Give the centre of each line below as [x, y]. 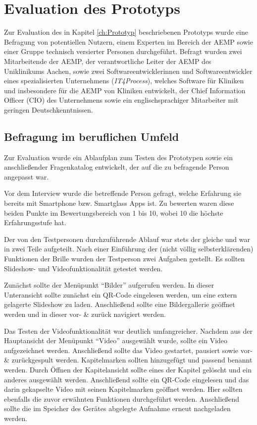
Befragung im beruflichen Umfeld [92, 136]
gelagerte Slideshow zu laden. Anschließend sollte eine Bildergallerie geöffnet [120, 304]
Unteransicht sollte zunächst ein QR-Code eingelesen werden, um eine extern [121, 294]
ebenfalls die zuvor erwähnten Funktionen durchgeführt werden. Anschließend [122, 398]
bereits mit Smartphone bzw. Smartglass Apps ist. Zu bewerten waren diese [119, 203]
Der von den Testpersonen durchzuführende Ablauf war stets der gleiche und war [127, 239]
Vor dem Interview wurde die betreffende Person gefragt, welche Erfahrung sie [123, 193]
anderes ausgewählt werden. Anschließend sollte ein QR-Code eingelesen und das [127, 379]
